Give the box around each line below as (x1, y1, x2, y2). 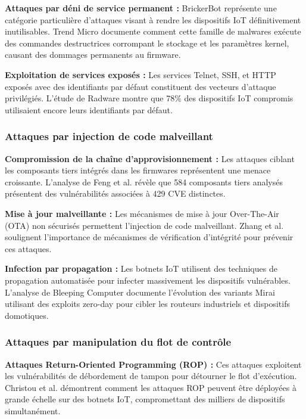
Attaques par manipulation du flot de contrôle (5, 334, 232, 349)
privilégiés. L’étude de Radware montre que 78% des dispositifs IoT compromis (5, 92, 293, 104)
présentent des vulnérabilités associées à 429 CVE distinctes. (5, 187, 226, 200)
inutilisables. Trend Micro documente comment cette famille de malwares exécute (5, 25, 301, 38)
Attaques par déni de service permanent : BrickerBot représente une (5, 2, 277, 14)
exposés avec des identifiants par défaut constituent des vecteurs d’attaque (5, 80, 276, 92)
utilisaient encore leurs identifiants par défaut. (5, 103, 173, 116)
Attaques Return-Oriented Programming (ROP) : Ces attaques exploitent (5, 358, 302, 370)
